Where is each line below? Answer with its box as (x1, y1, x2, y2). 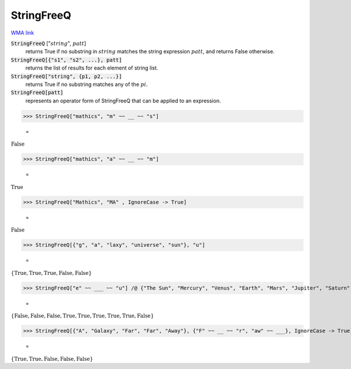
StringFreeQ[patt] (11, 89, 64, 96)
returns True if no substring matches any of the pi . (25, 81, 148, 88)
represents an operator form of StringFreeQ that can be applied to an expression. (25, 97, 221, 104)
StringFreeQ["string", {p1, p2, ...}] (11, 73, 122, 80)
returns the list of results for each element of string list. (25, 64, 159, 71)
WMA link (11, 29, 35, 36)
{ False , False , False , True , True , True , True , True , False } (11, 313, 154, 319)
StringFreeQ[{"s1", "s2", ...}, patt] (11, 56, 122, 63)
